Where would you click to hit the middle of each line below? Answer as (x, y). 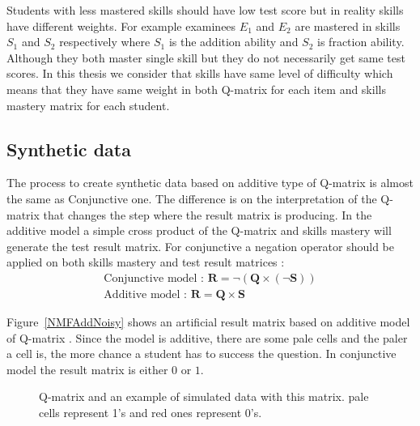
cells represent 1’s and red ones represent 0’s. (151, 412)
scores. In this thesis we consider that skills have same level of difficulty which (200, 73)
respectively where (105, 42)
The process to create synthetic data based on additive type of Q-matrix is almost (210, 183)
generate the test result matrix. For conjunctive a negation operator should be (201, 246)
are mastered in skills (348, 26)
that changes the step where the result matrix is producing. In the (208, 214)
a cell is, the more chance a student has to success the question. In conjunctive (202, 354)
